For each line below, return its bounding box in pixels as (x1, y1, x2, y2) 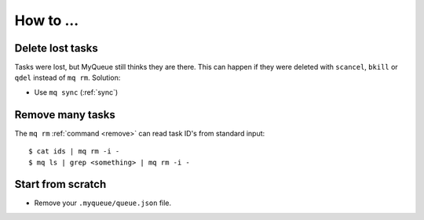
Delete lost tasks (14, 41, 98, 55)
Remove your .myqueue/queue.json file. (34, 198, 172, 207)
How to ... (14, 12, 79, 29)
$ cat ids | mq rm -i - (28, 147, 120, 156)
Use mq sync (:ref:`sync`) (34, 87, 119, 97)
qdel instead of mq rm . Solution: (14, 73, 121, 82)
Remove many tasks (14, 108, 115, 121)
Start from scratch (14, 178, 107, 191)
